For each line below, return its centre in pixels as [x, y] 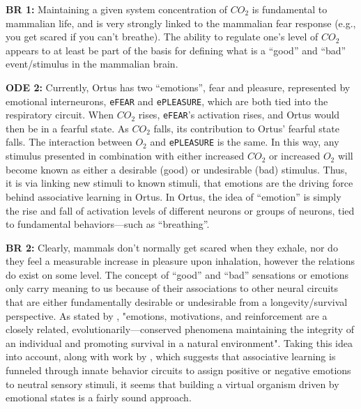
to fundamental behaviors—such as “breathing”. [108, 224]
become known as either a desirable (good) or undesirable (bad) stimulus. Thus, [177, 169]
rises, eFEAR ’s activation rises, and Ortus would [239, 115]
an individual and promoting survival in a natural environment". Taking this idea [179, 342]
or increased [294, 156]
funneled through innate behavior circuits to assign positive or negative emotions [178, 370]
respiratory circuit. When [60, 115]
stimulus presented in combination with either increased [125, 156]
